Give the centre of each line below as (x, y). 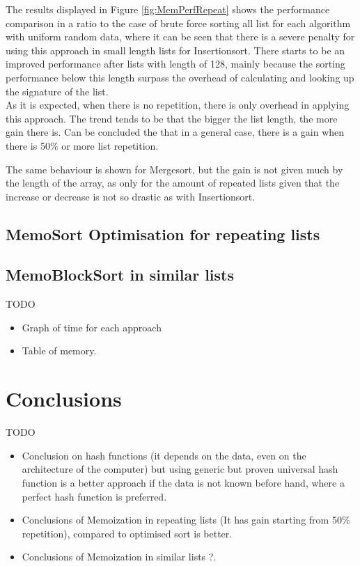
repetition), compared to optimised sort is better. (127, 533)
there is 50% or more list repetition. (82, 145)
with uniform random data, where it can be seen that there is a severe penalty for (180, 37)
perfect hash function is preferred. (94, 496)
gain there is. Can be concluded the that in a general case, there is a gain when (175, 132)
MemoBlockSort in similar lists (120, 275)
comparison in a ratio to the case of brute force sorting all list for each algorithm (178, 23)
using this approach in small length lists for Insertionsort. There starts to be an (175, 50)
